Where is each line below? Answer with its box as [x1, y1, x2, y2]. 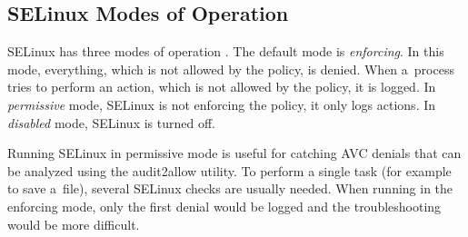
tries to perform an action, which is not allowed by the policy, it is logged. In [7, 77, 436, 96]
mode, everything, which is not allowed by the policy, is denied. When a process [7, 59, 454, 78]
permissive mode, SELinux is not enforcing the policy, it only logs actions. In [7, 94, 436, 114]
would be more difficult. [7, 214, 140, 233]
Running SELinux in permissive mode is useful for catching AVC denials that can [7, 143, 462, 163]
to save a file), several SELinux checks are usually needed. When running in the [7, 179, 453, 198]
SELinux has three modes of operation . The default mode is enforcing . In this [7, 42, 444, 61]
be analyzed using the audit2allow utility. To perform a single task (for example [7, 161, 452, 180]
